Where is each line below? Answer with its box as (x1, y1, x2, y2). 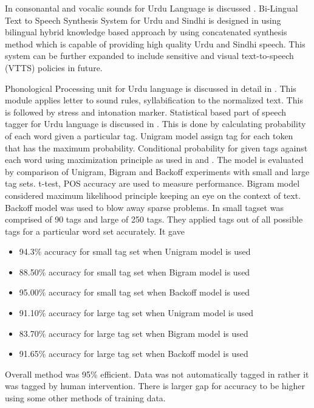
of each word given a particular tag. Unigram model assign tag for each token (5, 129, 293, 142)
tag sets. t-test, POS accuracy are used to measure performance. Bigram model (5, 177, 300, 190)
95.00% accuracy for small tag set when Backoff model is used (19, 286, 250, 299)
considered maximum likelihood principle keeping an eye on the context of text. (5, 188, 301, 201)
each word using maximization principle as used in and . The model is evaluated (5, 153, 304, 166)
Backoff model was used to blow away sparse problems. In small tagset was (5, 201, 284, 213)
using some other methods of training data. (5, 392, 166, 404)
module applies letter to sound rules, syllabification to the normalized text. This (5, 94, 303, 106)
